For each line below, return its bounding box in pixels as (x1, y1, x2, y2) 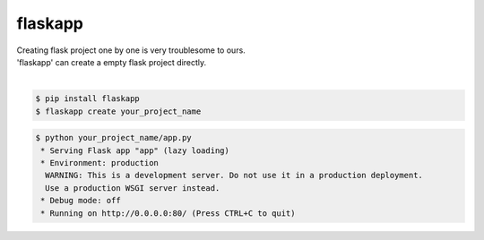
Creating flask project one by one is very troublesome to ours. (16, 45, 246, 56)
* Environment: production (40, 158, 159, 168)
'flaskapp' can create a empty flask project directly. (16, 56, 207, 67)
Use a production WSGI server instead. (45, 183, 220, 193)
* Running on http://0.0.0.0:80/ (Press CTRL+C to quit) (40, 208, 296, 219)
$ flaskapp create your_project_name (35, 106, 202, 116)
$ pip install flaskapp (35, 94, 141, 104)
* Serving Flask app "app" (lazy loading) (40, 145, 230, 156)
